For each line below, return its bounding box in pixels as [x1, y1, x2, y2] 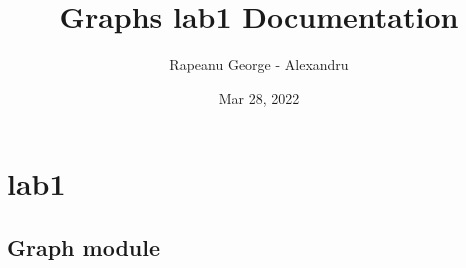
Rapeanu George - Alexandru [169, 54, 349, 75]
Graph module [7, 231, 161, 262]
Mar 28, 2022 [218, 87, 300, 108]
